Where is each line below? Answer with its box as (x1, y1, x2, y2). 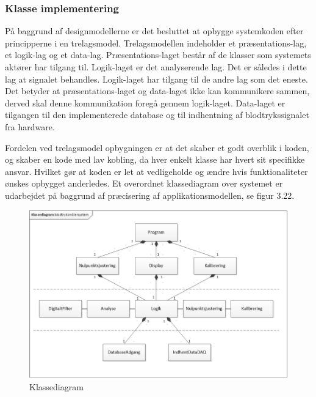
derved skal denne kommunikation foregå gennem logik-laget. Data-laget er (5, 96, 285, 109)
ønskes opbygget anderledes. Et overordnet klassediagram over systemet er (5, 177, 283, 190)
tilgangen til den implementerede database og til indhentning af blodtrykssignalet (5, 108, 309, 121)
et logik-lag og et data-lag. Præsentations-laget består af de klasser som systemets (5, 48, 311, 61)
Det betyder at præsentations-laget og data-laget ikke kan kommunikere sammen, (5, 84, 310, 97)
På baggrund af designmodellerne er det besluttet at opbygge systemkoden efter (5, 24, 304, 37)
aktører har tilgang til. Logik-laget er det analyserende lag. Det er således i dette (5, 61, 307, 73)
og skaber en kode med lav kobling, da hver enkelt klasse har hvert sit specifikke (5, 153, 305, 166)
